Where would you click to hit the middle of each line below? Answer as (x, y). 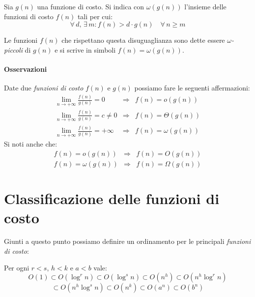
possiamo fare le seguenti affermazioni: (192, 88)
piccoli (13, 49)
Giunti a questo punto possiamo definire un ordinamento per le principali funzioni (127, 241)
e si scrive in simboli (85, 49)
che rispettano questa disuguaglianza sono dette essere (143, 40)
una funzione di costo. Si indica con (91, 6)
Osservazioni (26, 69)
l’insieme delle (205, 6)
